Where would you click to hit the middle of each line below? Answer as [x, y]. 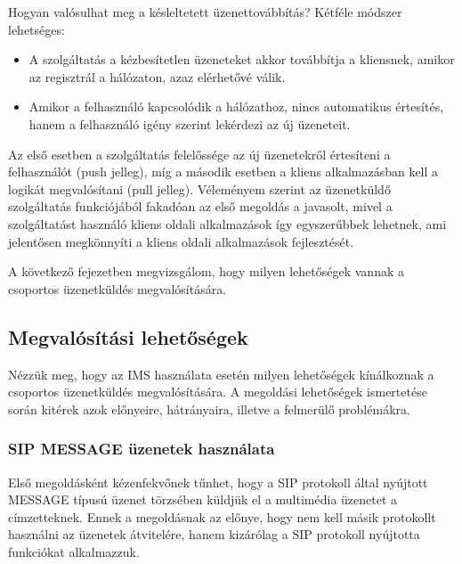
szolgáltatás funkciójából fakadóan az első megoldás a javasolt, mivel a [200, 206]
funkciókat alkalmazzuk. [74, 551]
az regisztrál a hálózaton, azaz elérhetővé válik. [157, 76]
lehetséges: [36, 29]
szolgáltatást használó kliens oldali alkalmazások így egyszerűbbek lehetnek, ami [227, 223]
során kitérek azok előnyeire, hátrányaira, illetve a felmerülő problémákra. [209, 409]
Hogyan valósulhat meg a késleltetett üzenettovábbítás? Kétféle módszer [205, 12]
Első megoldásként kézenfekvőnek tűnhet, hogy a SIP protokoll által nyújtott [218, 482]
